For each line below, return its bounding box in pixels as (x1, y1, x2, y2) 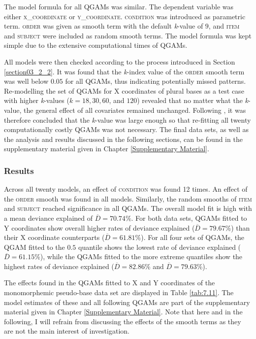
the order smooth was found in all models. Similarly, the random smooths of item (4, 193, 252, 203)
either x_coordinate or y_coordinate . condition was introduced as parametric (4, 11, 246, 21)
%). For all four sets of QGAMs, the (135, 232, 245, 242)
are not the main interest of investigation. (4, 326, 129, 336)
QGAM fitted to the (4, 241, 65, 252)
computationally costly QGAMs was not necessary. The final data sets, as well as (4, 124, 249, 135)
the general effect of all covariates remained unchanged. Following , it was (24, 104, 246, 115)
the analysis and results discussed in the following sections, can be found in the (4, 134, 243, 144)
